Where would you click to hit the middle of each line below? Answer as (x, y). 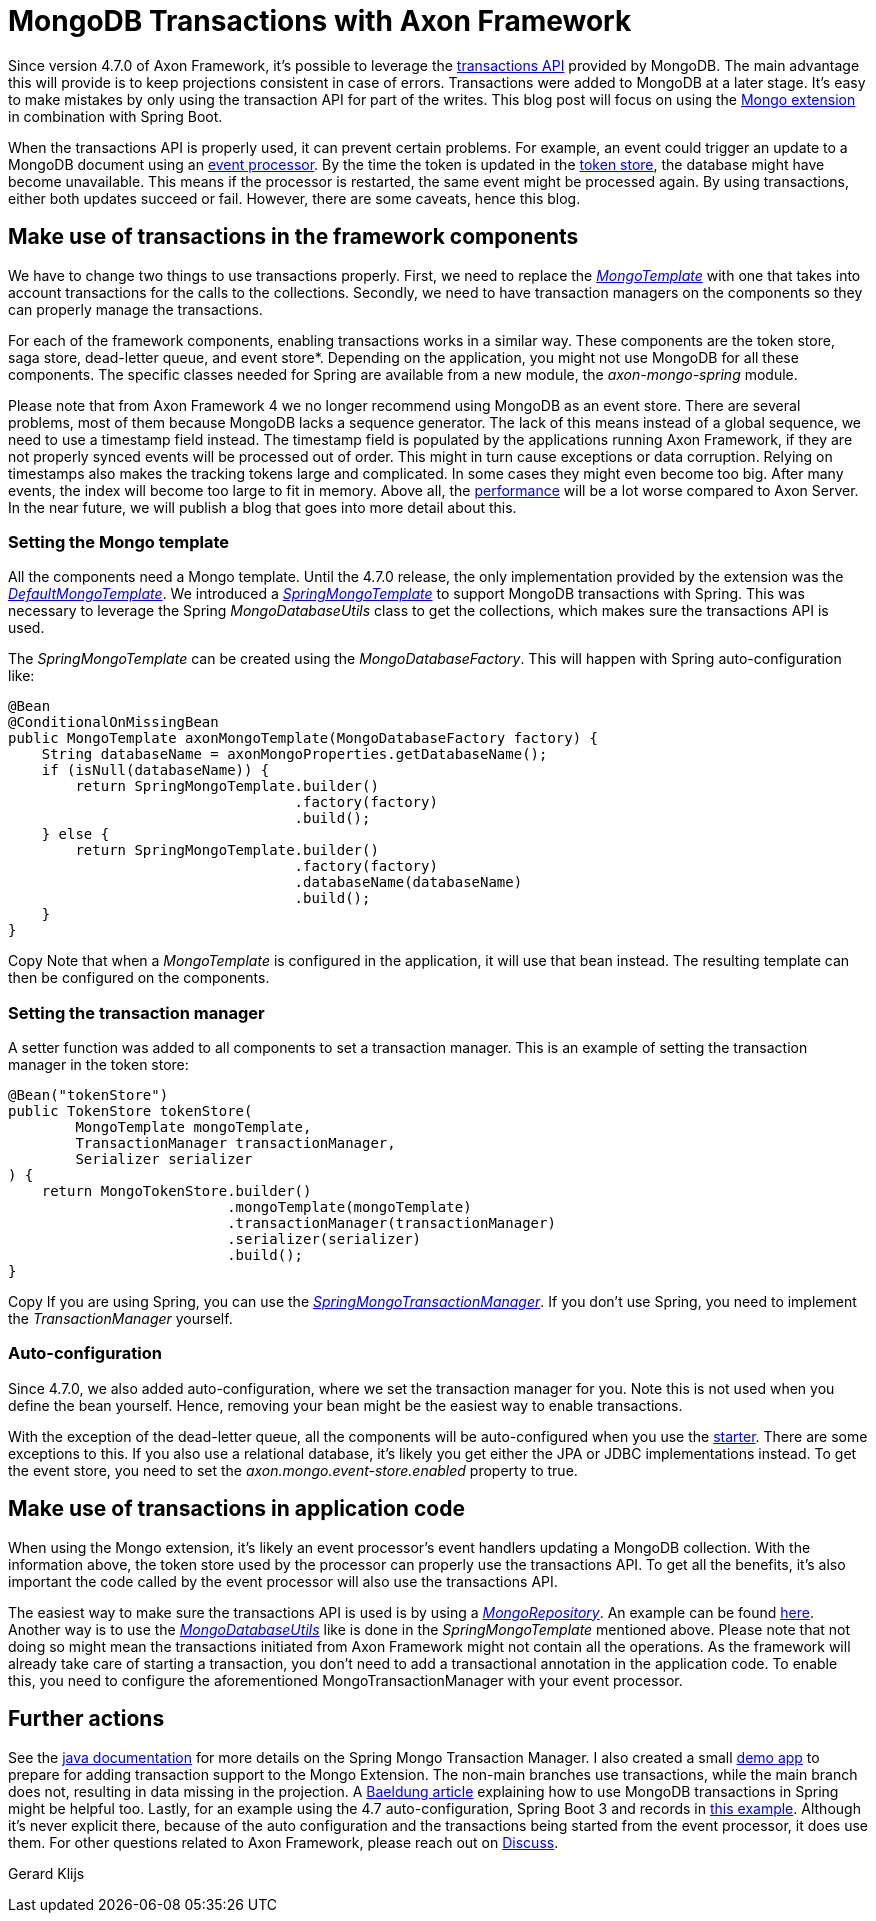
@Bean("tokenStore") (88, 1095)
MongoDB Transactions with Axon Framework (320, 21)
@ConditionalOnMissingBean (113, 722)
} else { (75, 834)
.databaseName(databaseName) (408, 882)
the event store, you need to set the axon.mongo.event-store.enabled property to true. (293, 1470)
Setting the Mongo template (118, 541)
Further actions (86, 1719)
